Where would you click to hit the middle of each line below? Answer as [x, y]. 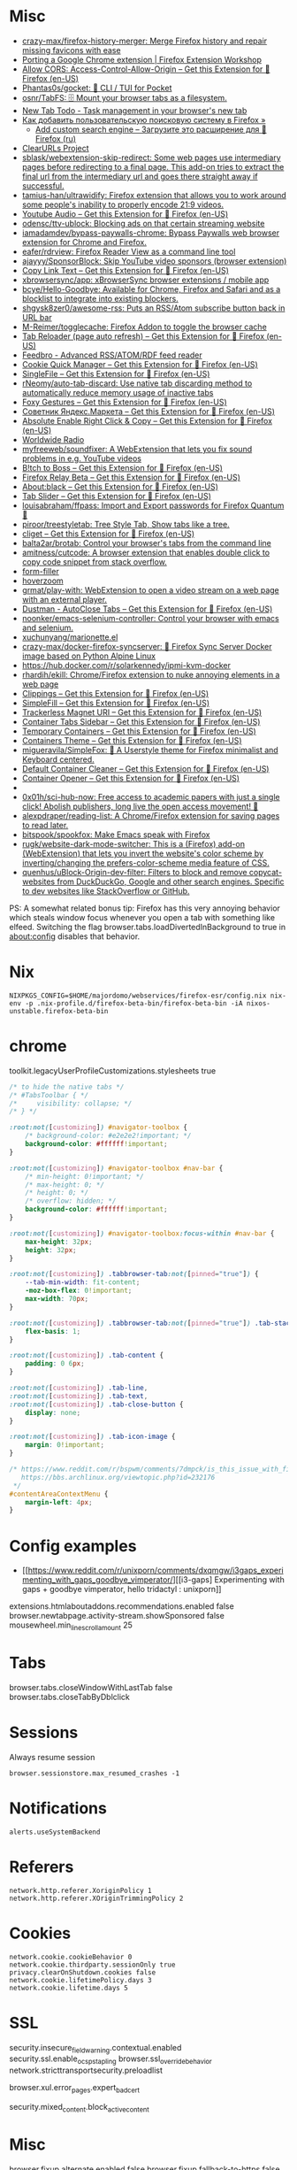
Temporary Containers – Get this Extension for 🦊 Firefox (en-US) [139, 731]
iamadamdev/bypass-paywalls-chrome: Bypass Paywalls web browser [151, 233]
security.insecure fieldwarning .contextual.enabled [95, 2048]
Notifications [58, 1808]
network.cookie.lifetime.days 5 [69, 1988]
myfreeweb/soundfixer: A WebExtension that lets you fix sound [137, 449]
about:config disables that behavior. [75, 936]
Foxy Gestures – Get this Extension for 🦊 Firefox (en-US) [124, 402]
